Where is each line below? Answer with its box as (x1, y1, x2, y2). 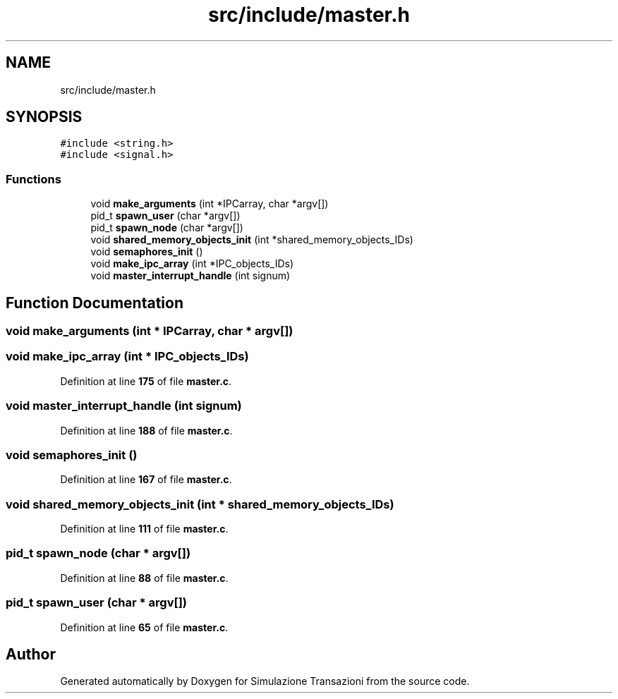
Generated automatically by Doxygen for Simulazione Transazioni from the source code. (60, 675, 470, 688)
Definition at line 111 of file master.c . (60, 523, 229, 535)
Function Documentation (6, 293, 183, 312)
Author (6, 645, 56, 663)
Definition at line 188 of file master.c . (60, 424, 233, 437)
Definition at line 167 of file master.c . (60, 473, 232, 486)
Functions (6, 171, 61, 186)
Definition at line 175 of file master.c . (60, 375, 232, 387)
